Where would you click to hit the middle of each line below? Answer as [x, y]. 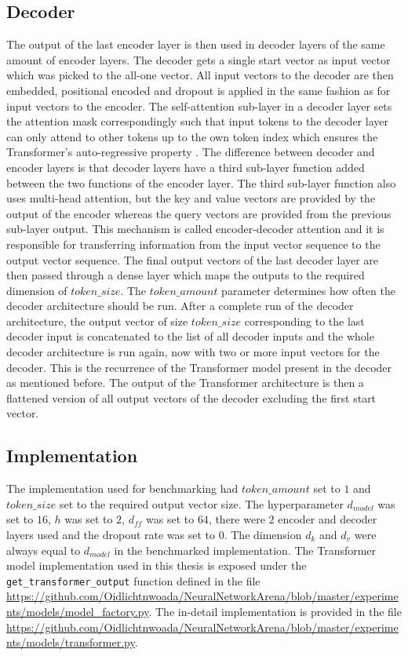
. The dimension [263, 535]
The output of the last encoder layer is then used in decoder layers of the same [196, 44]
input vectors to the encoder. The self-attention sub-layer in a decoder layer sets [199, 106]
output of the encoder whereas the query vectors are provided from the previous [199, 213]
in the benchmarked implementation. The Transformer [245, 550]
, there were [237, 519]
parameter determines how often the [308, 290]
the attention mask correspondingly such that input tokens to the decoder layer [197, 121]
